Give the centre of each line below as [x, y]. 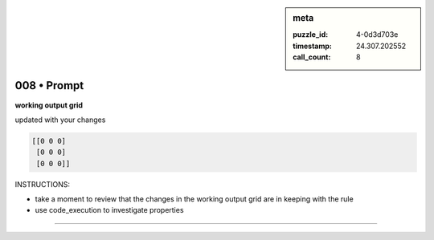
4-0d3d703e [377, 35]
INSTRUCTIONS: [42, 184]
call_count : [312, 57]
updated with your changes [60, 120]
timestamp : [313, 46]
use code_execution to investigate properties [109, 210]
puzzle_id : [311, 35]
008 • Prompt [49, 85]
